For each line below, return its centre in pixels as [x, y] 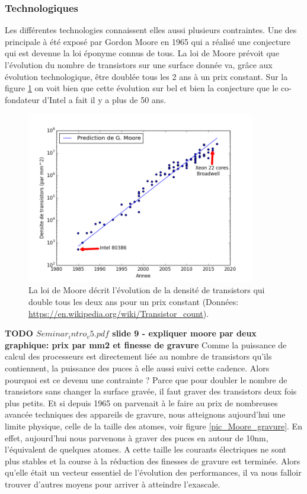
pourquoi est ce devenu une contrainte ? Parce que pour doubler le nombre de [146, 379]
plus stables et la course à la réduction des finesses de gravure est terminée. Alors [153, 461]
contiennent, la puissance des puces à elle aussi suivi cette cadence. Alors [137, 368]
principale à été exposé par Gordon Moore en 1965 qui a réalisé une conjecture [148, 41]
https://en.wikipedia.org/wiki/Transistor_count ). [119, 313]
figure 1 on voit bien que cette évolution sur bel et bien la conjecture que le [142, 88]
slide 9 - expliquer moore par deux [184, 333]
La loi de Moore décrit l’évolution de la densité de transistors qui [147, 290]
